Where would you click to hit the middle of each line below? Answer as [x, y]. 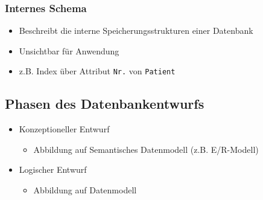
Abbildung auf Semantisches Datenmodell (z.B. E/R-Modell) [146, 149]
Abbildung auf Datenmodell [85, 190]
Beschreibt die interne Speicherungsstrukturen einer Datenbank [136, 31]
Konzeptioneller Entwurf [64, 129]
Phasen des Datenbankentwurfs [105, 104]
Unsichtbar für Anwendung [69, 50]
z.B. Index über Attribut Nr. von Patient [97, 71]
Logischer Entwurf [53, 169]
